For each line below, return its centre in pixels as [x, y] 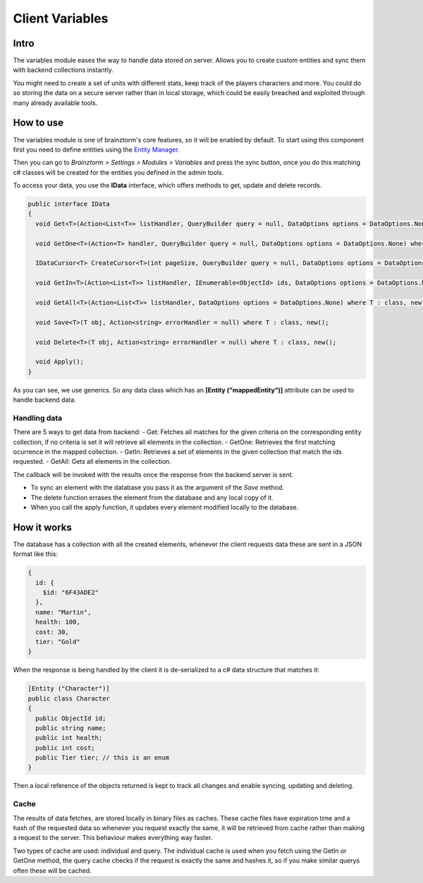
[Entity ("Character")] [69, 689]
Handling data [38, 418]
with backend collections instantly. [63, 70]
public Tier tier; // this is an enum [102, 758]
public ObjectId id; [71, 718]
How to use [38, 123]
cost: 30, [53, 632]
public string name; [71, 728]
